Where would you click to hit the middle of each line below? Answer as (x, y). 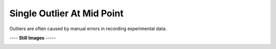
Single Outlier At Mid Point (66, 13)
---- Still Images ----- (33, 38)
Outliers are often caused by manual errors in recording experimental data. (88, 29)
